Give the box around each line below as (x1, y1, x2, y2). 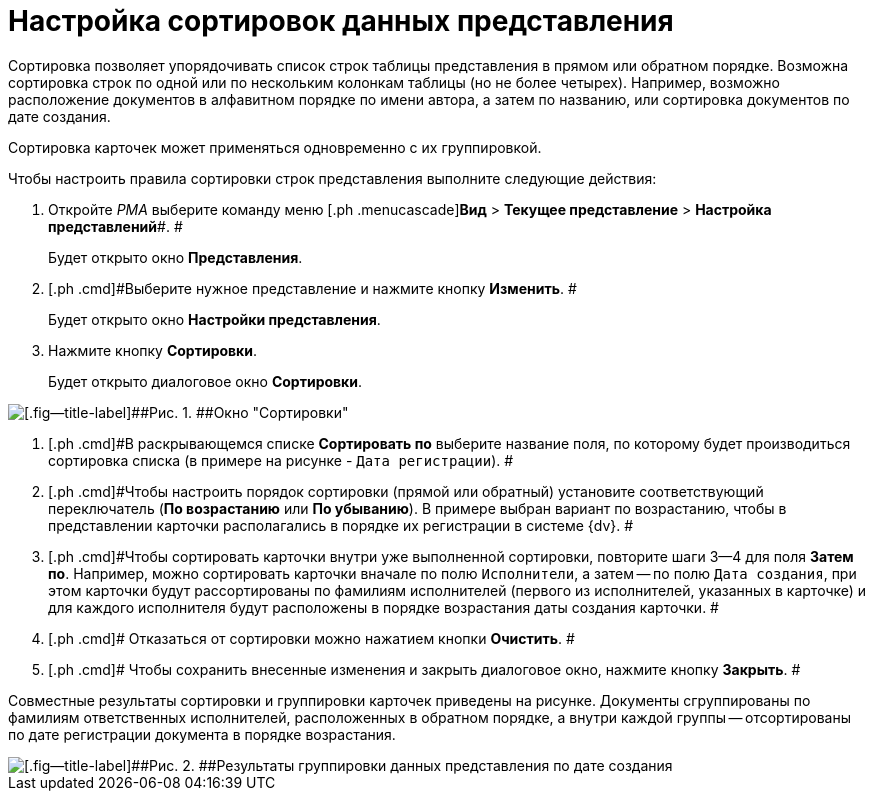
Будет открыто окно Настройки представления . (48, 310, 381, 328)
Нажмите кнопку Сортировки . (48, 341, 258, 359)
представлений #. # (48, 217, 183, 235)
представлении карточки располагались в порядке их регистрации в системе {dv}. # (48, 516, 634, 534)
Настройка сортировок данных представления (8, 4, 674, 38)
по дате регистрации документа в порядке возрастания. (8, 725, 396, 743)
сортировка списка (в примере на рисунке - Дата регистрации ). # (48, 451, 514, 469)
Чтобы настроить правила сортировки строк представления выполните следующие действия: (8, 169, 657, 187)
